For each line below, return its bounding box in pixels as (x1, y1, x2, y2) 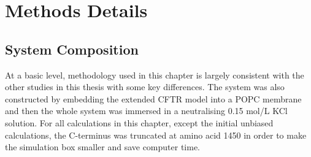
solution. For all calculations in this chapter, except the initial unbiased (5, 116, 274, 129)
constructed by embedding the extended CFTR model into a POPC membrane (5, 92, 302, 105)
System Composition (5, 39, 139, 58)
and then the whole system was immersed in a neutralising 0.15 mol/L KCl (5, 104, 288, 117)
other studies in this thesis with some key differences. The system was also (5, 80, 285, 93)
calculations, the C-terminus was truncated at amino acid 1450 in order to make (5, 128, 307, 141)
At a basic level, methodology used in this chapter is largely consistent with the (5, 68, 304, 81)
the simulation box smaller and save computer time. (5, 140, 201, 153)
